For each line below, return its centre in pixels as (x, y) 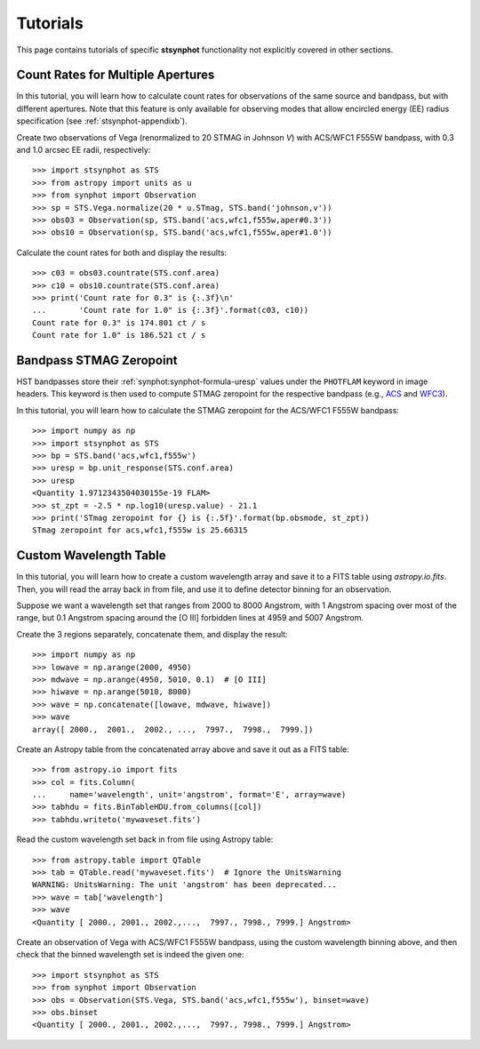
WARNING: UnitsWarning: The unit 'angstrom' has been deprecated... (184, 885)
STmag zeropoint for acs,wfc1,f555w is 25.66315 (140, 530)
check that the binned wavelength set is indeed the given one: (130, 955)
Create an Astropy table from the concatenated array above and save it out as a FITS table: (183, 749)
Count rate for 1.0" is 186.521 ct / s (119, 335)
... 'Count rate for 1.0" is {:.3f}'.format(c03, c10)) (171, 310)
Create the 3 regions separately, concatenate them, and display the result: (152, 634)
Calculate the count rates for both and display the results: (121, 252)
